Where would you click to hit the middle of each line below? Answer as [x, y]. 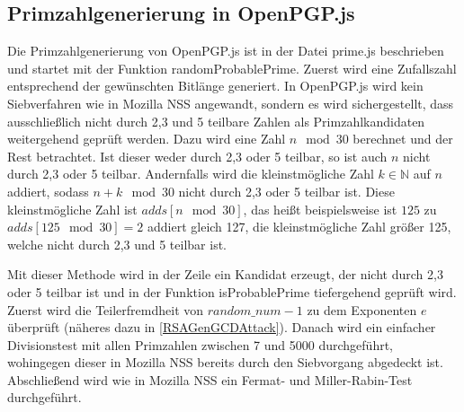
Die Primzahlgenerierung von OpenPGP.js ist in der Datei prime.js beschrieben [226, 51]
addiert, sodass [48, 191]
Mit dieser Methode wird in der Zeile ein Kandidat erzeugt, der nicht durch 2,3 [225, 274]
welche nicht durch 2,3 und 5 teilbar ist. [117, 244]
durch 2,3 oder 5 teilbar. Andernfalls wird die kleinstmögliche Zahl [191, 174]
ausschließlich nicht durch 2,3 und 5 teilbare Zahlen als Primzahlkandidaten [216, 121]
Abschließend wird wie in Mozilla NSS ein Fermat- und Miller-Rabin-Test [210, 379]
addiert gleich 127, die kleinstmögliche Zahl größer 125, [299, 227]
